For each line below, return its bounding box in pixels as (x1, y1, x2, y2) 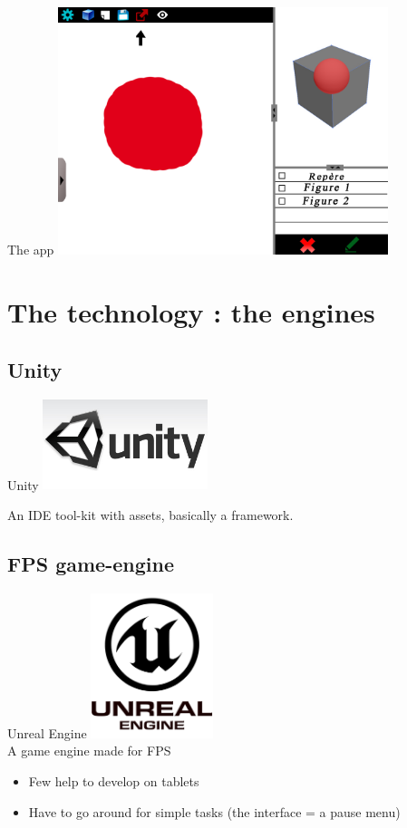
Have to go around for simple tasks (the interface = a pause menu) (28, 802, 401, 821)
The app (7, 240, 54, 259)
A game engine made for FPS (7, 741, 171, 760)
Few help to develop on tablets (28, 772, 199, 791)
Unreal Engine (7, 723, 87, 742)
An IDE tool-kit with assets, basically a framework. (7, 505, 294, 525)
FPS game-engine (7, 550, 174, 578)
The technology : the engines (7, 294, 375, 331)
